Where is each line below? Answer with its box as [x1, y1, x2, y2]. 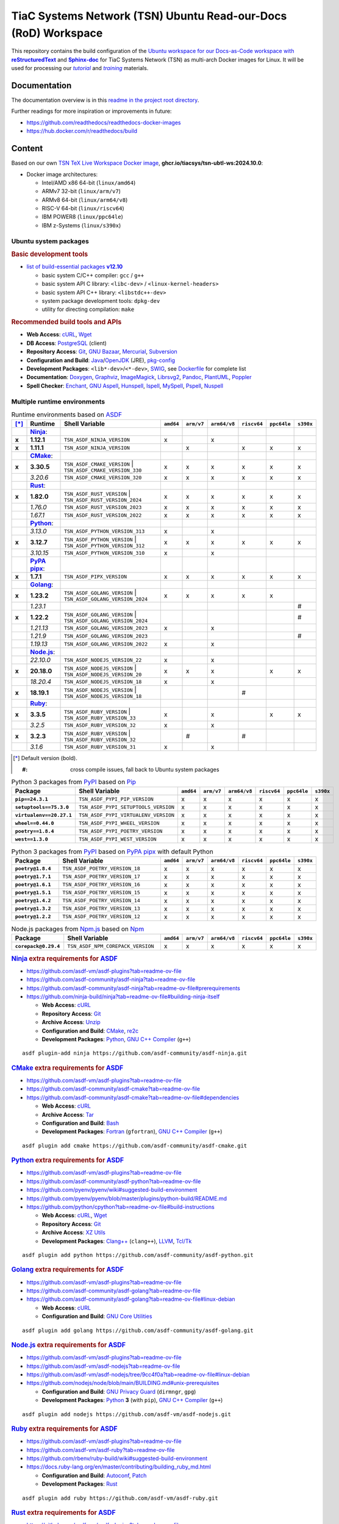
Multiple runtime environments [11, 397, 105, 405]
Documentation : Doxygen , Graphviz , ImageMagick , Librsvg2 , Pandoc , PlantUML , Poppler [26, 374, 252, 381]
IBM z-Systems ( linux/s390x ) [41, 221, 121, 229]
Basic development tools [11, 250, 88, 258]
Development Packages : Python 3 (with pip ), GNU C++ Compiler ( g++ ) [41, 1397, 223, 1404]
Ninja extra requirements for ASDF [11, 954, 118, 963]
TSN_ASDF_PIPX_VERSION [64, 573, 127, 580]
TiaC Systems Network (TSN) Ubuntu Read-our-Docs [11, 9, 287, 23]
